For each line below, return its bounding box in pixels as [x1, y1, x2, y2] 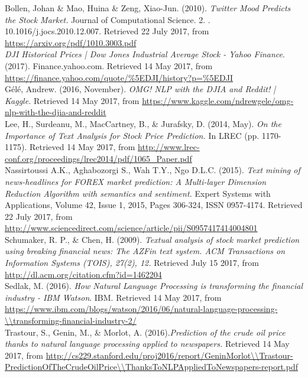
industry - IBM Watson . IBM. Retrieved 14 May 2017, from [5, 291, 222, 303]
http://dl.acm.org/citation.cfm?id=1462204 [5, 268, 162, 280]
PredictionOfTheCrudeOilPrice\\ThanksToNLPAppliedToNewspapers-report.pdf [5, 360, 299, 373]
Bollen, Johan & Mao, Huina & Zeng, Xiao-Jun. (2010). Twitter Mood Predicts [5, 2, 291, 14]
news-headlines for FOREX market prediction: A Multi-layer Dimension [5, 175, 267, 187]
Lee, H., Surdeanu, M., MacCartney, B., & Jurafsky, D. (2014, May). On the [5, 117, 281, 129]
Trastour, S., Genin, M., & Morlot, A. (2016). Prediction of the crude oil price [5, 326, 286, 338]
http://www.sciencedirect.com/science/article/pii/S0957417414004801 [5, 222, 258, 234]
